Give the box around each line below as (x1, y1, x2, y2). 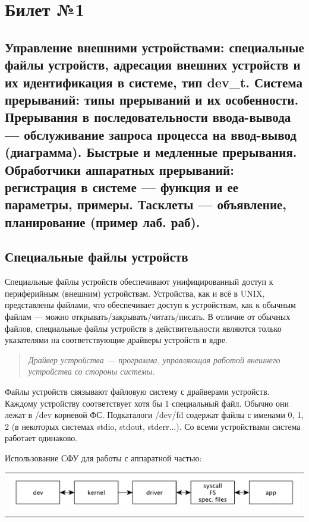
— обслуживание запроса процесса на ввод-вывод (5, 125, 297, 143)
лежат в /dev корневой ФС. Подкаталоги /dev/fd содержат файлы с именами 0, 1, (5, 408, 304, 421)
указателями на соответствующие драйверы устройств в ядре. (5, 334, 228, 346)
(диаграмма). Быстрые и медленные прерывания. (5, 143, 297, 161)
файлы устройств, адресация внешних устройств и (5, 55, 301, 74)
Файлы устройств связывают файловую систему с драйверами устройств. (5, 385, 270, 398)
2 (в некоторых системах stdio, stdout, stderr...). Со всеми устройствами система (5, 420, 301, 432)
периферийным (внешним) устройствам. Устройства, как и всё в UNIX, (5, 287, 265, 299)
